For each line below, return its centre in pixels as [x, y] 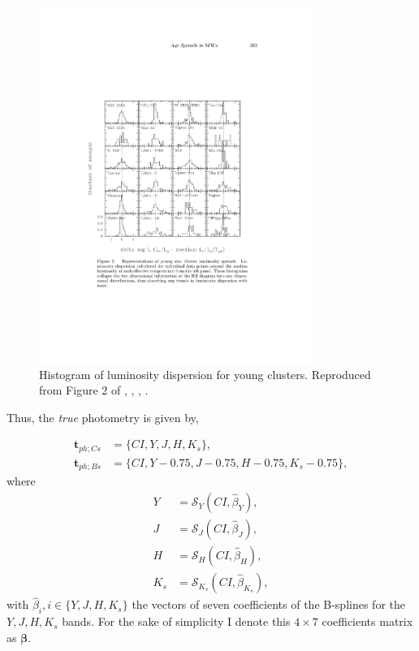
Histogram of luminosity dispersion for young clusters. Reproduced [205, 374]
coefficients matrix [367, 621]
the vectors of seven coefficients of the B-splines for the [268, 604]
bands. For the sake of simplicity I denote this [176, 621]
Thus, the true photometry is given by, [103, 417]
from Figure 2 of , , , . [94, 390]
